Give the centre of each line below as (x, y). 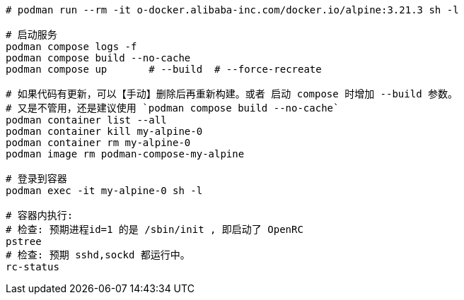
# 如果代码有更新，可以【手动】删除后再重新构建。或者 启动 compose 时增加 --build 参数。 (232, 94)
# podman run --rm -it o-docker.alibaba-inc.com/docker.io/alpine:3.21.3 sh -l (232, 10)
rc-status (33, 267)
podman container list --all (86, 120)
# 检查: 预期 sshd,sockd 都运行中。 (98, 255)
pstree (24, 241)
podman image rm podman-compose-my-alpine (125, 154)
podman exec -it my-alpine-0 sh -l (104, 191)
